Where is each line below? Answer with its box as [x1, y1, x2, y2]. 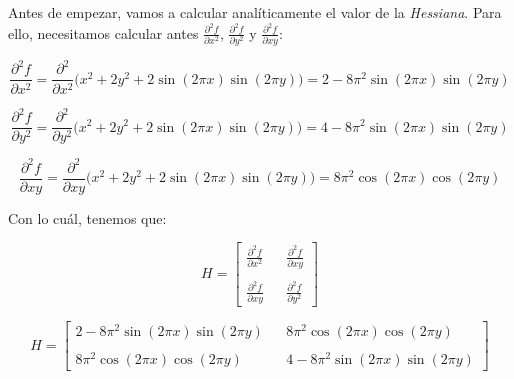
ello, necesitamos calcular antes [8, 22, 199, 43]
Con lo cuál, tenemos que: [8, 207, 167, 228]
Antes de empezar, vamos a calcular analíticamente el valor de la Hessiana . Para [8, 2, 502, 22]
